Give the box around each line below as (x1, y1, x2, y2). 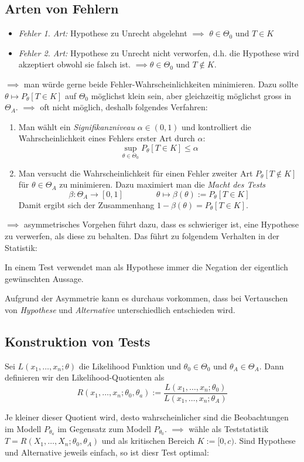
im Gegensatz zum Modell (57, 422, 151, 434)
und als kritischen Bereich (101, 434, 195, 447)
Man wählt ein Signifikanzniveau (18, 120, 135, 133)
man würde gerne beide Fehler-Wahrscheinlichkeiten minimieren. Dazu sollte (23, 77, 298, 90)
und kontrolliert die (182, 120, 251, 133)
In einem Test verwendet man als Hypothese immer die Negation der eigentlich (5, 261, 288, 273)
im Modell (5, 422, 42, 434)
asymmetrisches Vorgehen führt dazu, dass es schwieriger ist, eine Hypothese (23, 218, 299, 230)
